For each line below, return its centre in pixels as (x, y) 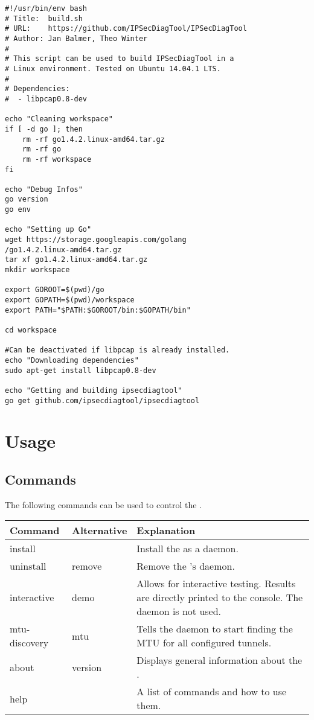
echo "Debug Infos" (44, 189)
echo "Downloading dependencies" (72, 360)
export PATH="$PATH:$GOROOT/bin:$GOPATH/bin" (98, 310)
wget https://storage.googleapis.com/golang (96, 240)
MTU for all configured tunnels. (204, 643)
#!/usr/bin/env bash (46, 8)
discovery (29, 643)
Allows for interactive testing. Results (216, 584)
